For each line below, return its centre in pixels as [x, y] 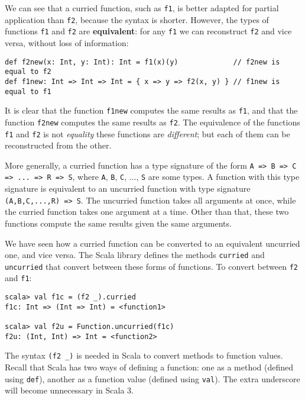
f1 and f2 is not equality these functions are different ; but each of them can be [147, 133]
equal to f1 [28, 91]
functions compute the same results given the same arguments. [118, 223]
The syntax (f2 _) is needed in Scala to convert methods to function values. [144, 355]
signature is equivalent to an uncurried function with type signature [128, 188]
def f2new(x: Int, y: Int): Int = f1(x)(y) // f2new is [142, 62]
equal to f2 [28, 72]
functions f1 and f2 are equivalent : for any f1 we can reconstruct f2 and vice [148, 31]
